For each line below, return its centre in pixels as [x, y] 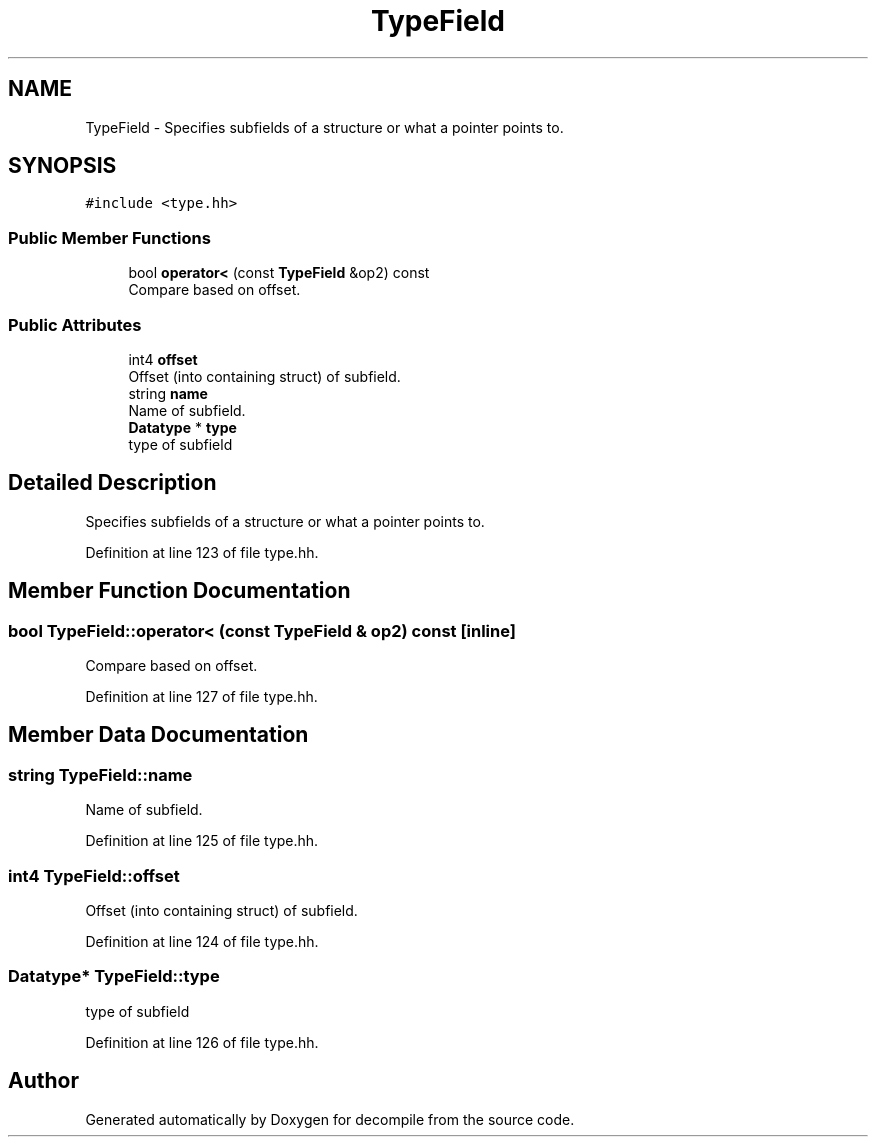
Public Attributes [75, 324]
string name [168, 393]
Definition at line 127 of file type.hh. [201, 696]
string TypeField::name [100, 774]
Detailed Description [112, 483]
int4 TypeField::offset [94, 875]
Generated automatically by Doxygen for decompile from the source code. [330, 1119]
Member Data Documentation [158, 735]
